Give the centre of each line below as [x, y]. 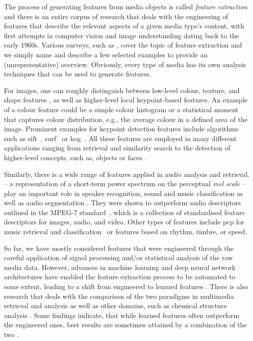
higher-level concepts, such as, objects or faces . [75, 157]
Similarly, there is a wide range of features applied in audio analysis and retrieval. [127, 174]
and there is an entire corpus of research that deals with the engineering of [116, 16]
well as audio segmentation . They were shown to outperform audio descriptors [123, 203]
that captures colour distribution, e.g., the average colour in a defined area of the [126, 119]
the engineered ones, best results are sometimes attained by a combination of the [126, 325]
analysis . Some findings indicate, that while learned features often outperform [122, 315]
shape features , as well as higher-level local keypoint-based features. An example [126, 100]
